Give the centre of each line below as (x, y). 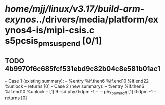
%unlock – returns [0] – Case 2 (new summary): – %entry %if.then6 (75, 86)
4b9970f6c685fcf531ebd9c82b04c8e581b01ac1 (83, 69)
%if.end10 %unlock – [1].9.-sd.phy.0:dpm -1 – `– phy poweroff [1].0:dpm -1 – (81, 92)
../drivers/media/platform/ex (97, 20)
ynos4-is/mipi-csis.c (50, 30)
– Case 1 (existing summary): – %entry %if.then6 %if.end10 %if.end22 (77, 81)
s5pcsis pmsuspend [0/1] (54, 42)
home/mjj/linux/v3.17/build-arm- (75, 9)
